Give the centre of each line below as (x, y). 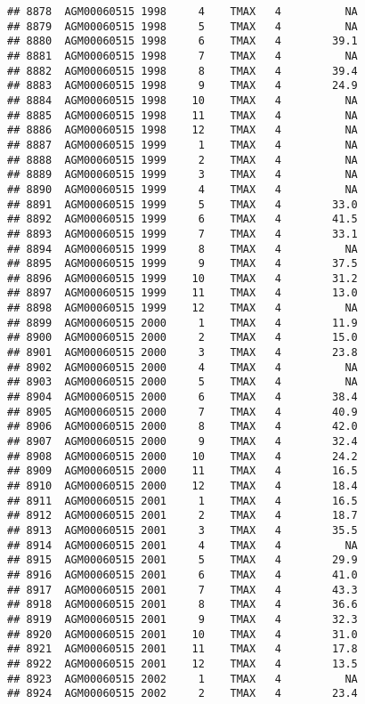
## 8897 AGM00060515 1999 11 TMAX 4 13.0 (182, 293)
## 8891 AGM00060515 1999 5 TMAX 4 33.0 (182, 204)
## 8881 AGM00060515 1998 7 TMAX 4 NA (182, 56)
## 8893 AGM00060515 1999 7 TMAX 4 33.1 (182, 234)
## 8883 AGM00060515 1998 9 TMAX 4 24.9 (182, 86)
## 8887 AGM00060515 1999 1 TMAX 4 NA (182, 145)
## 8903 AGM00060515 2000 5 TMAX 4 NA (182, 382)
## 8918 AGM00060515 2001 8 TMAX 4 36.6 (182, 605)
